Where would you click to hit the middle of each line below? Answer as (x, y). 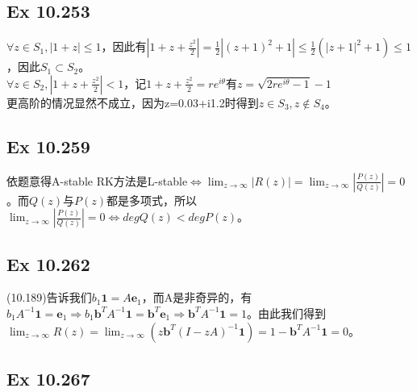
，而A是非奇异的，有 (197, 297)
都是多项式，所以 (152, 200)
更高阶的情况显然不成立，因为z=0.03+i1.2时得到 (133, 102)
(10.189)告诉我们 (49, 297)
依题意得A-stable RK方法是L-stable (97, 180)
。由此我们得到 (287, 313)
